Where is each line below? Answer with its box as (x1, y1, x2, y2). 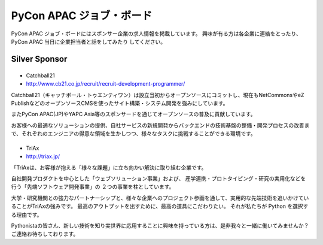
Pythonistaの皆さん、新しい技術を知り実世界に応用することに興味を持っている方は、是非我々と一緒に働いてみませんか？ (11, 222, 309, 229)
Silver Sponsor (11, 54, 68, 64)
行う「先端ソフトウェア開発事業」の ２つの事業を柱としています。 (11, 183, 175, 190)
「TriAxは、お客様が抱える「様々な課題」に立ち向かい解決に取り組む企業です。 (11, 164, 207, 171)
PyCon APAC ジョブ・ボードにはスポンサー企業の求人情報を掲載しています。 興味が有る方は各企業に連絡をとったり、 (11, 30, 301, 37)
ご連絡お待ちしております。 (11, 231, 79, 238)
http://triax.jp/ (26, 153, 60, 160)
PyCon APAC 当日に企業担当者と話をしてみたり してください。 (11, 38, 166, 45)
